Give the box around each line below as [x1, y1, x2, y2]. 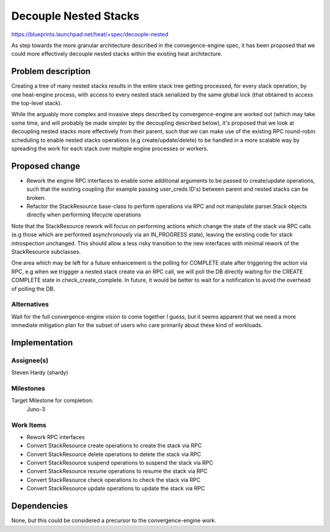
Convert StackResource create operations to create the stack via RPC [26, 442, 202, 449]
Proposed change [11, 161, 81, 171]
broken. [26, 194, 46, 201]
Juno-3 [26, 405, 45, 413]
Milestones [11, 384, 45, 393]
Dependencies [11, 501, 68, 511]
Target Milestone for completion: [11, 397, 94, 404]
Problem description [11, 66, 91, 76]
